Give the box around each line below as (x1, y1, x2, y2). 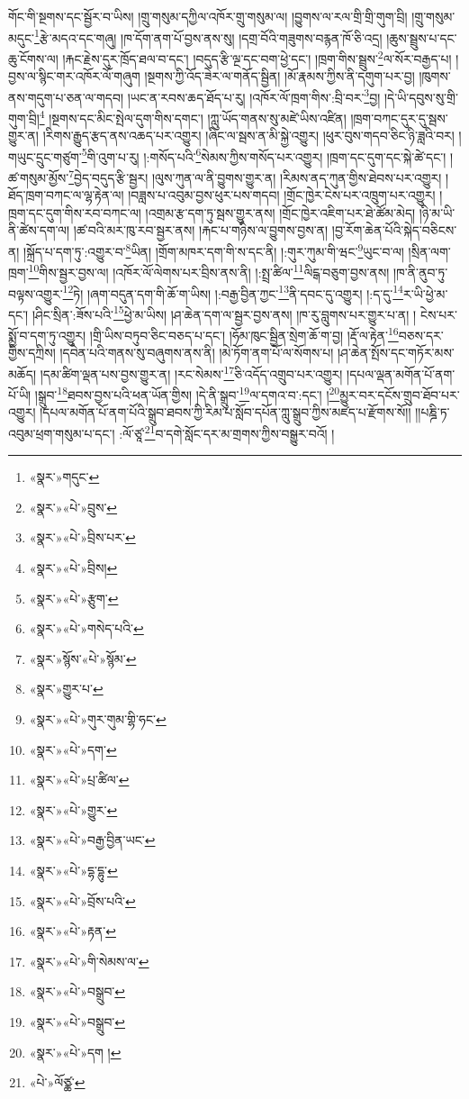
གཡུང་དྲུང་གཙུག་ (8, 147, 82, 166)
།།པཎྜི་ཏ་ (415, 403, 450, 422)
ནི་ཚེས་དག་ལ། (8, 221, 70, 240)
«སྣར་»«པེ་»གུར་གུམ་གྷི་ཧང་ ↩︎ (29, 710, 167, 728)
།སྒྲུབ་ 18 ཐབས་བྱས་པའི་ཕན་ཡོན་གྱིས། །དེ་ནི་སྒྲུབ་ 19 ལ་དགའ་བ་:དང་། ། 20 (34, 383, 340, 404)
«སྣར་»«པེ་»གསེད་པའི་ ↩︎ (29, 619, 144, 638)
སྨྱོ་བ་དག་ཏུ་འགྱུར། (8, 325, 86, 344)
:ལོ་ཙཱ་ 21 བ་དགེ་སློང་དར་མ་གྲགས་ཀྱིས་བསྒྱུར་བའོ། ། (119, 422, 335, 442)
